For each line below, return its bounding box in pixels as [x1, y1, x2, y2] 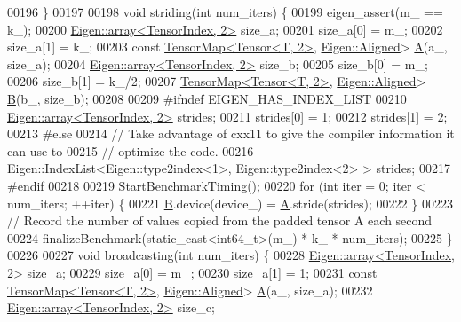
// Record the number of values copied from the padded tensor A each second [7, 211, 433, 230]
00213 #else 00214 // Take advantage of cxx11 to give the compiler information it [7, 124, 455, 143]
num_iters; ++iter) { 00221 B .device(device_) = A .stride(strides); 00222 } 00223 [7, 193, 453, 212]
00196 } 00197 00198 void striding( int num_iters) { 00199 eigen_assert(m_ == [7, 3, 443, 20]
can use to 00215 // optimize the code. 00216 [7, 141, 254, 160]
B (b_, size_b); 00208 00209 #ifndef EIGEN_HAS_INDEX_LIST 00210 [7, 89, 407, 107]
